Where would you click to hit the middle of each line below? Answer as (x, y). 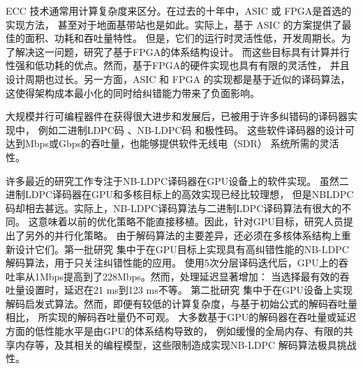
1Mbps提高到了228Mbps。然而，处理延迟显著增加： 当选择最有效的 (187, 276)
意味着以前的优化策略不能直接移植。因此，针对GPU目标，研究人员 (191, 221)
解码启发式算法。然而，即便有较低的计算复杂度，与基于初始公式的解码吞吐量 (181, 303)
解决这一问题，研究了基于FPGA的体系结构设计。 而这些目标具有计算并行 (182, 51)
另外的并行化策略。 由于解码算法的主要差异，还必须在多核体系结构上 (183, 235)
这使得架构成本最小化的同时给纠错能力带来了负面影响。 (133, 92)
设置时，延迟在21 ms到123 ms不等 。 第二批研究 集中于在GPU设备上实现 (189, 290)
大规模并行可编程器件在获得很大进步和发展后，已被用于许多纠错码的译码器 (177, 116)
